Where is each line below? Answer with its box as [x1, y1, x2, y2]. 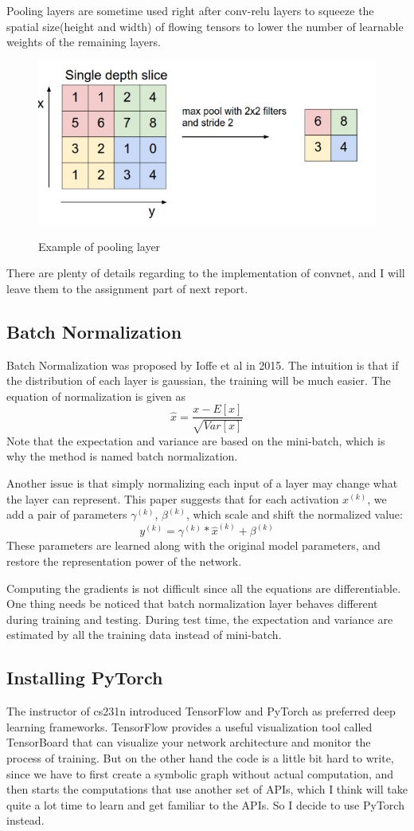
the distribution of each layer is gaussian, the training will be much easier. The [6, 372, 391, 389]
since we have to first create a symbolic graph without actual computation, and [6, 765, 394, 782]
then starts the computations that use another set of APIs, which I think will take [6, 781, 408, 798]
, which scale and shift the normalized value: [186, 506, 403, 523]
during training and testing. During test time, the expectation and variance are [6, 610, 393, 627]
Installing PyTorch [6, 665, 163, 690]
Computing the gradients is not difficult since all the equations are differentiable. [6, 579, 401, 596]
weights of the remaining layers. [6, 33, 161, 50]
